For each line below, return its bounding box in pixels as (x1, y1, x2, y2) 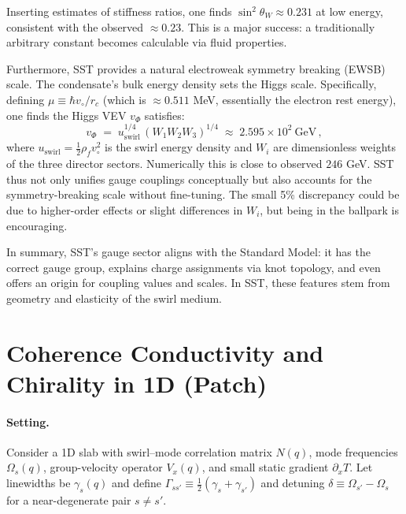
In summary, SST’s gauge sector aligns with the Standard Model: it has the (6, 244, 371, 260)
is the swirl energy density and (105, 139, 253, 155)
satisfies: (144, 106, 185, 123)
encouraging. (6, 217, 68, 233)
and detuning (260, 475, 325, 491)
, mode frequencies (308, 443, 398, 460)
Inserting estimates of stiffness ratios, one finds (6, 3, 232, 19)
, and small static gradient (201, 459, 329, 475)
